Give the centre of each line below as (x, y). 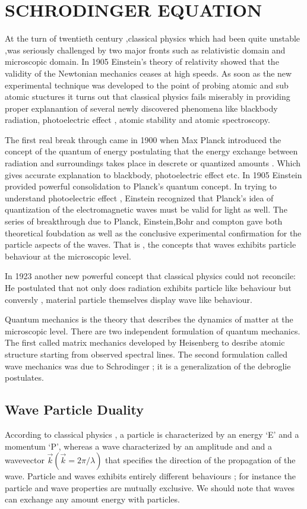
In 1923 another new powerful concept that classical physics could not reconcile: (151, 276)
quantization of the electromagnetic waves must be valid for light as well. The (146, 209)
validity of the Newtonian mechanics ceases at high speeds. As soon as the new (148, 73)
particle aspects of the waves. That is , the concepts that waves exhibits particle (151, 244)
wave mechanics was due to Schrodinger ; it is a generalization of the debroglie (148, 366)
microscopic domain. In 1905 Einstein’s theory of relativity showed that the (142, 61)
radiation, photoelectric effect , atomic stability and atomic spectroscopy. (137, 120)
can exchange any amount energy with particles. (92, 499)
